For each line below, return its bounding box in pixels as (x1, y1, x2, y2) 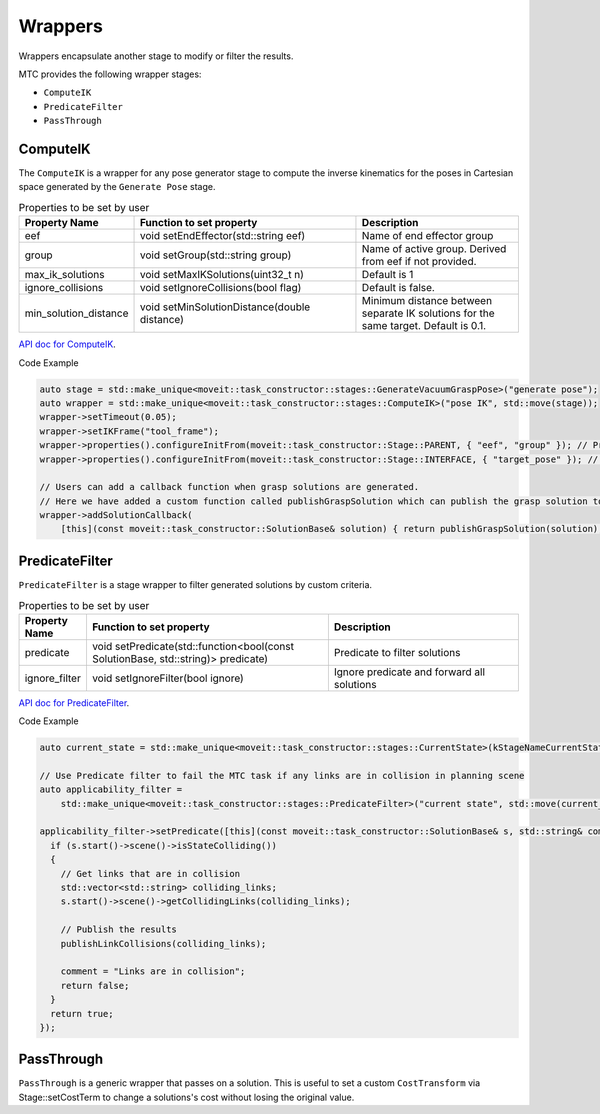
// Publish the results (60, 924, 177, 935)
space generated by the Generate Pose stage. (18, 181, 216, 193)
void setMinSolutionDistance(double (140, 300, 311, 314)
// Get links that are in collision (60, 868, 240, 879)
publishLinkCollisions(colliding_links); (60, 938, 267, 949)
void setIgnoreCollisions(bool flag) (140, 281, 302, 295)
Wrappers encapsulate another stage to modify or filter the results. (18, 50, 294, 62)
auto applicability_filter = (39, 784, 183, 795)
